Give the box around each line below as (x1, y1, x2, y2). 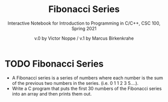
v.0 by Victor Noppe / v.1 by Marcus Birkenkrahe (34, 35, 134, 41)
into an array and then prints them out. (12, 90, 92, 96)
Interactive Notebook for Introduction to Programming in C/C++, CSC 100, (8, 20, 160, 26)
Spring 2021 (71, 25, 97, 31)
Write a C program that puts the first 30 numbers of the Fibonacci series (12, 85, 162, 91)
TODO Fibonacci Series (5, 58, 104, 69)
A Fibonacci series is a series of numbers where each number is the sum (12, 74, 163, 81)
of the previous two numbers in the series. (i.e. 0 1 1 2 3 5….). (12, 80, 139, 86)
